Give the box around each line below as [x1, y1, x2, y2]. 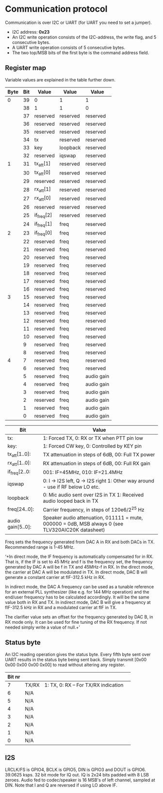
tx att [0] [34, 169, 51, 177]
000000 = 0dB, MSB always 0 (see [43, 520, 124, 527]
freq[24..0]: [7, 506, 34, 513]
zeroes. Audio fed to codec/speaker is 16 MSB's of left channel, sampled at [5, 777, 155, 783]
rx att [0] [34, 195, 51, 202]
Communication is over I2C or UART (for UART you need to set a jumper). [5, 20, 152, 25]
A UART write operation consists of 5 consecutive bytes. [12, 44, 125, 50]
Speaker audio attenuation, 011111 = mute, [43, 514, 143, 521]
